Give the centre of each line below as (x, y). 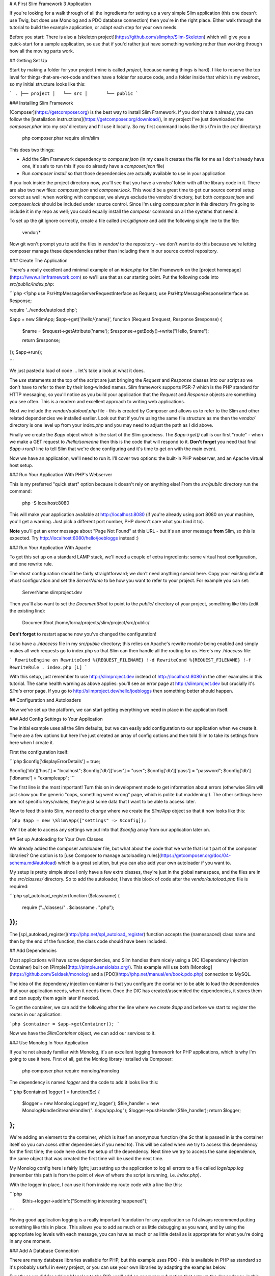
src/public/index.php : (32, 284)
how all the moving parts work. (42, 51)
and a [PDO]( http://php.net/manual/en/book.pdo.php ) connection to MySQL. (171, 974)
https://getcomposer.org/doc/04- (196, 855)
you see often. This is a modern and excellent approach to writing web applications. (97, 401)
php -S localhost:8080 (46, 503)
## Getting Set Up (29, 60)
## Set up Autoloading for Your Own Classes (57, 839)
